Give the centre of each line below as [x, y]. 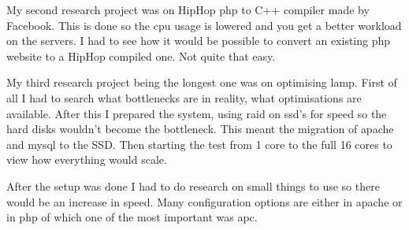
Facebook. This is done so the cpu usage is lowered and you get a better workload [204, 25]
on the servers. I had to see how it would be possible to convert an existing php [199, 41]
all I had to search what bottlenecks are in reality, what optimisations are [184, 97]
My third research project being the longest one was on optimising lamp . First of [202, 82]
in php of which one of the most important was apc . [132, 217]
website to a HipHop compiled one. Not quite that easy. [141, 56]
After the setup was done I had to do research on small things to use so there [193, 185]
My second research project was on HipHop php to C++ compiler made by [188, 9]
